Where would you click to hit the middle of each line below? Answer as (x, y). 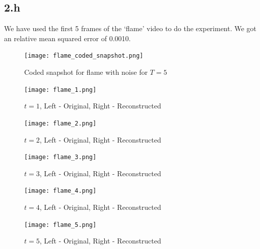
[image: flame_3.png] (60, 157)
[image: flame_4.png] (60, 191)
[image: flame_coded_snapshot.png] (84, 56)
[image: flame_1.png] (60, 90)
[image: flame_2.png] (60, 123)
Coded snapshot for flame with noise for (86, 72)
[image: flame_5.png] (60, 225)
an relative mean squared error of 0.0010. (68, 38)
